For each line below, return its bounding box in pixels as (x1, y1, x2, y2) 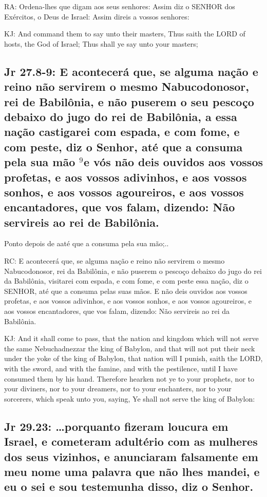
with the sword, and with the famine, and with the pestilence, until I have (4, 363, 238, 374)
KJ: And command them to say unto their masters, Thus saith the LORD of (4, 28, 245, 39)
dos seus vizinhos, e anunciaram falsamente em (4, 448, 258, 464)
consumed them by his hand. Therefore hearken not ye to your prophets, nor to (4, 373, 254, 384)
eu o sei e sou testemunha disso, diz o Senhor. (4, 479, 254, 494)
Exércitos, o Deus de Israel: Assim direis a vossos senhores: (4, 11, 189, 22)
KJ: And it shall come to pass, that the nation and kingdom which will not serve (4, 333, 259, 344)
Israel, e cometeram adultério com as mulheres (4, 433, 258, 449)
